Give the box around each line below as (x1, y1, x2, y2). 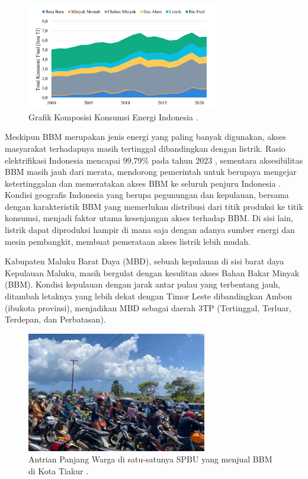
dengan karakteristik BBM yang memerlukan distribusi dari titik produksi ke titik (5, 200, 303, 212)
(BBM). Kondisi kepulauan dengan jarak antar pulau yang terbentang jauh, (5, 278, 281, 290)
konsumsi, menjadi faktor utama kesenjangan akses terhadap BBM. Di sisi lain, (5, 212, 293, 224)
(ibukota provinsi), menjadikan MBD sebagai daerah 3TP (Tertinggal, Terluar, (5, 301, 291, 314)
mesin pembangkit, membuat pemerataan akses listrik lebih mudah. (5, 235, 251, 247)
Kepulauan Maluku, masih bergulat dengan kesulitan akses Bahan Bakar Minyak (5, 266, 300, 279)
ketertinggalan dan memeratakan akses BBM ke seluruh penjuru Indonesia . (5, 177, 281, 189)
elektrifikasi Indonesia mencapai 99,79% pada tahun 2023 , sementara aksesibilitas (5, 154, 303, 166)
